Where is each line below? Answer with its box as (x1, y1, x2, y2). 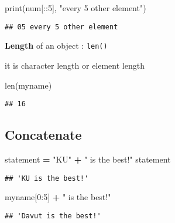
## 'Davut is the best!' (5, 211, 101, 220)
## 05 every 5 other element (5, 22, 118, 31)
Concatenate (5, 126, 82, 144)
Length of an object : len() (5, 39, 108, 52)
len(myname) (5, 79, 52, 91)
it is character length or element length (5, 59, 145, 71)
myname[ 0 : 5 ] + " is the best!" (5, 191, 111, 203)
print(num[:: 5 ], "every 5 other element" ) (5, 2, 146, 13)
